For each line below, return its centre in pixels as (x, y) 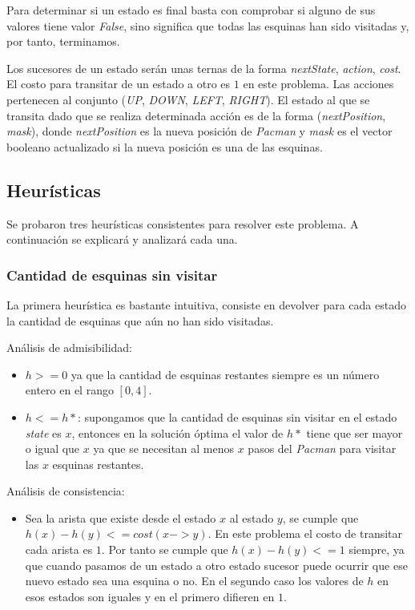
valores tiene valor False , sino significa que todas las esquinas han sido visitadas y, (208, 25)
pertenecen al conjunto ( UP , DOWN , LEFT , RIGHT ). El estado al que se (188, 99)
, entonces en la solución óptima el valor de (177, 432)
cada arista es (59, 549)
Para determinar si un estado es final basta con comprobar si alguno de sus (191, 10)
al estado (252, 517)
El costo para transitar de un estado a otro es (119, 84)
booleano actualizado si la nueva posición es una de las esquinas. (165, 146)
